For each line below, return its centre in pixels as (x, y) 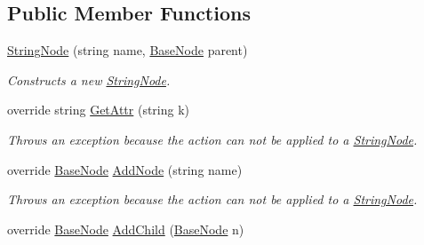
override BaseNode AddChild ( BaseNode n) (126, 229)
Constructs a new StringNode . (89, 79)
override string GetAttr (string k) (99, 110)
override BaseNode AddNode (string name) (125, 169)
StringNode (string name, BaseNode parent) (128, 50)
